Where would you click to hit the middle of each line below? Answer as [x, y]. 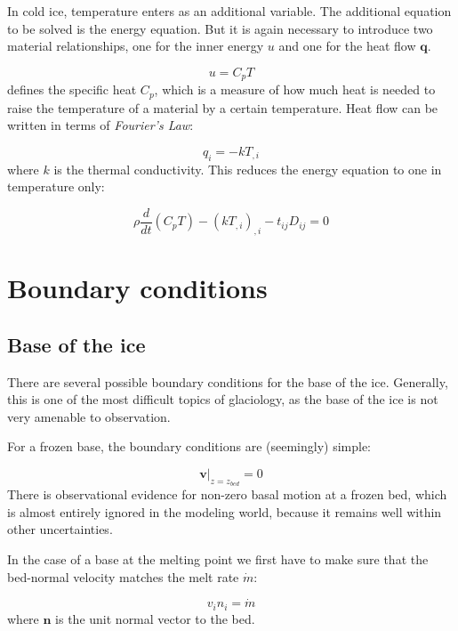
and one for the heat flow [347, 46]
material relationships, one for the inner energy [136, 46]
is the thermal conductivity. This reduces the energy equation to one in [248, 169]
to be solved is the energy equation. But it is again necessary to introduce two [220, 28]
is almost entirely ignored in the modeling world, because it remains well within [225, 511]
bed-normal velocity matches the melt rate [123, 576]
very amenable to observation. [89, 416]
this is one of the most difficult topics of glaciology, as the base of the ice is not [223, 399]
